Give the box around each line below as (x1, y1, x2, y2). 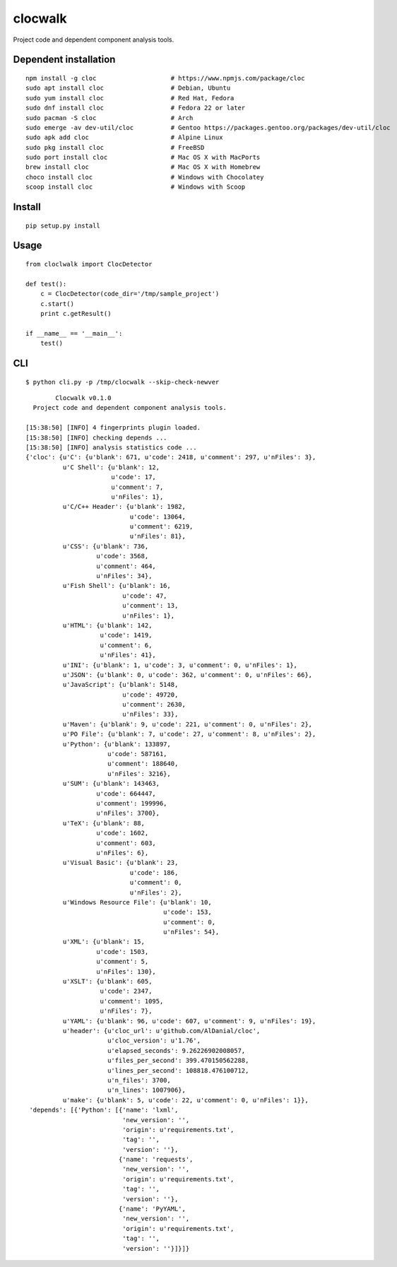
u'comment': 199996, (96, 799, 167, 807)
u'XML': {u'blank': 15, (62, 938, 145, 946)
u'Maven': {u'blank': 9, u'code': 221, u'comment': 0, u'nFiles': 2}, (62, 720, 313, 728)
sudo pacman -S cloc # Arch (25, 114, 194, 122)
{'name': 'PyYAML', (118, 1205, 186, 1213)
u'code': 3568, (96, 552, 149, 560)
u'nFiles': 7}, (100, 1007, 153, 1015)
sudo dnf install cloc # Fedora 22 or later (25, 104, 246, 112)
